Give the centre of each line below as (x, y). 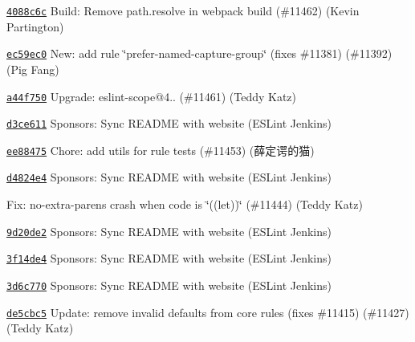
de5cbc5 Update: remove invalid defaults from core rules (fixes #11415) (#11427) (208, 312)
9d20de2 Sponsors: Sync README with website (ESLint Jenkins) (169, 231)
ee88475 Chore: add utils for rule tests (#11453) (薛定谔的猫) (161, 150)
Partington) (35, 26)
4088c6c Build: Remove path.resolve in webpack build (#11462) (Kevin (183, 10)
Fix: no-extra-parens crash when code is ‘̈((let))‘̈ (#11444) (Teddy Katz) (185, 204)
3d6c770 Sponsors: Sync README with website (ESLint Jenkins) (169, 285)
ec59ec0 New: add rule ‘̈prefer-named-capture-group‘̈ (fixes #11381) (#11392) (199, 53)
